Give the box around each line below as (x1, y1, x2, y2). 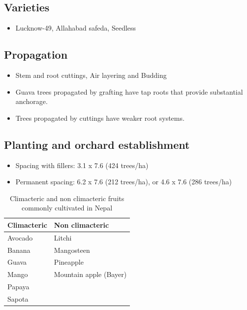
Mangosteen (54, 244, 90, 255)
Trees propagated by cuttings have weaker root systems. (15, 112, 185, 123)
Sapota (7, 294, 29, 304)
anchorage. (15, 96, 48, 106)
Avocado (7, 232, 33, 242)
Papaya (7, 281, 30, 292)
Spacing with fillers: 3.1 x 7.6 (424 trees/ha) (15, 160, 149, 170)
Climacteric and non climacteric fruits (9, 193, 124, 203)
